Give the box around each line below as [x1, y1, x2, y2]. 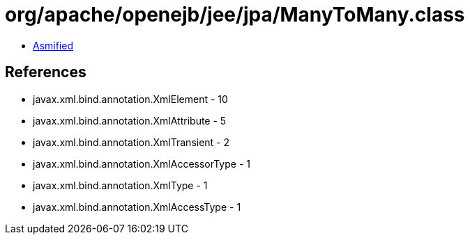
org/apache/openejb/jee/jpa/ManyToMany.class [5, 3, 465, 26]
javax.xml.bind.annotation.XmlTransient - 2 [33, 136, 230, 148]
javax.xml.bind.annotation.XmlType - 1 [33, 179, 208, 191]
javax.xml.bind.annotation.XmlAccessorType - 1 [33, 157, 250, 170]
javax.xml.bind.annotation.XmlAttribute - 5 [33, 114, 227, 127]
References [5, 63, 86, 81]
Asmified [33, 39, 74, 51]
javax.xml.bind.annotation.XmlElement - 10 [33, 93, 228, 105]
